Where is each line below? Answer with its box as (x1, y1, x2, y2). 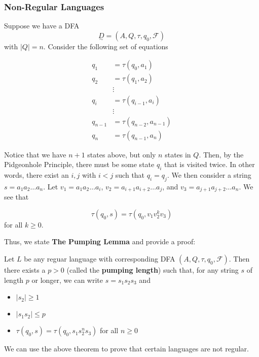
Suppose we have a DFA (4, 20, 80, 31)
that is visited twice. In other (164, 159, 255, 170)
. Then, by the (199, 149, 244, 159)
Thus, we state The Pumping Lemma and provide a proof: (4, 236, 196, 247)
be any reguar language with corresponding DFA (24, 253, 175, 264)
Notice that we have (4, 149, 66, 159)
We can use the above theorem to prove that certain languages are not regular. (4, 343, 249, 354)
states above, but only (87, 149, 156, 159)
